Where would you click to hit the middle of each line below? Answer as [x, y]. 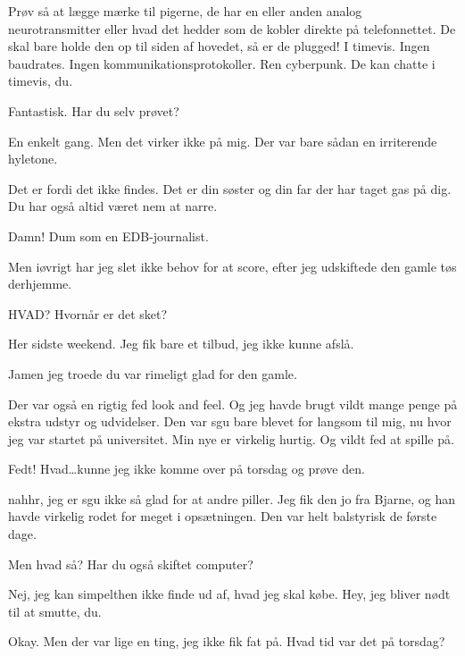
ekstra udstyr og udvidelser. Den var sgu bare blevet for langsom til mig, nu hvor [230, 421]
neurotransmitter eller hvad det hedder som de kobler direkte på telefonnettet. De [232, 28]
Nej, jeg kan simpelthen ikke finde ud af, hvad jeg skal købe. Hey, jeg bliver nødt [229, 594]
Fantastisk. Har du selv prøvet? [94, 110]
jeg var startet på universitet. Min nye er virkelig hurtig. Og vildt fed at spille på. [231, 438]
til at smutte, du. [55, 611]
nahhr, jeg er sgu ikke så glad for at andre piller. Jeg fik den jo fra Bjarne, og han [232, 498]
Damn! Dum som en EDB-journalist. [108, 235]
